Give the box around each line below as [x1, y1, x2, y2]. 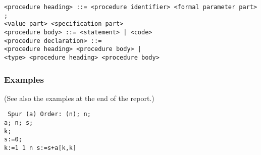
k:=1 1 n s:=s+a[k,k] [4, 144, 77, 152]
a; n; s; [4, 119, 33, 127]
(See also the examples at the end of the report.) [4, 92, 154, 103]
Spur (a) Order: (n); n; [8, 111, 91, 118]
